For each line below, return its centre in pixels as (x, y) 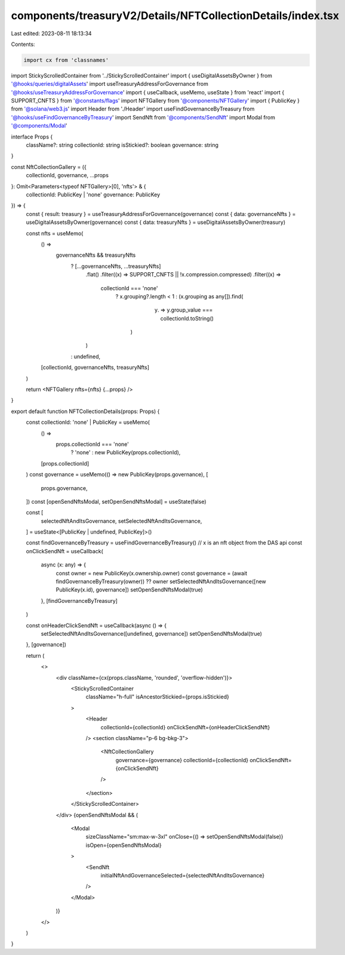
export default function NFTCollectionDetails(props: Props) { (85, 411)
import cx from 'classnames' (66, 60)
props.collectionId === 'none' (93, 444)
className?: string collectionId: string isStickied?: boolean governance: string (122, 145)
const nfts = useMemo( (55, 233)
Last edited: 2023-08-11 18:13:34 (51, 33)
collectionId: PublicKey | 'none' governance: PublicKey (93, 195)
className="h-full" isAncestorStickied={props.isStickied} (157, 697)
